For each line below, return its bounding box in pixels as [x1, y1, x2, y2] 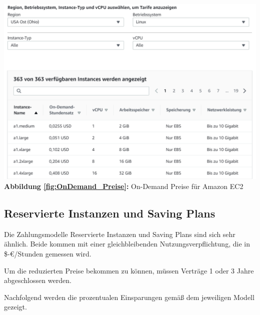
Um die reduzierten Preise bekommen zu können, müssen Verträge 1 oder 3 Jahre [4, 265, 254, 275]
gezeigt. [4, 301, 27, 312]
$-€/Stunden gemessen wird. [4, 248, 91, 259]
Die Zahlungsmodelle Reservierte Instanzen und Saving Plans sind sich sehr [4, 228, 235, 239]
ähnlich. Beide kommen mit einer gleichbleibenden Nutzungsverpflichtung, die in [4, 238, 250, 249]
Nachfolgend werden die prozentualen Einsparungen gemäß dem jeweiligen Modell [4, 291, 254, 302]
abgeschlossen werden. [4, 275, 71, 285]
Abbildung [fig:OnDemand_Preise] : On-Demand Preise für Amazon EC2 [4, 181, 243, 191]
